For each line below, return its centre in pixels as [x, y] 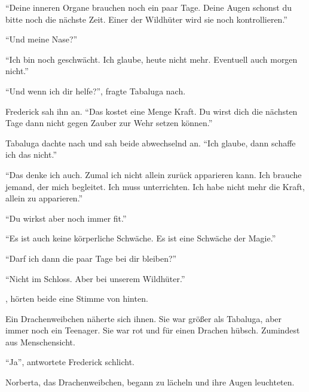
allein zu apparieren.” [44, 198]
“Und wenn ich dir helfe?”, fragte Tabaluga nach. [96, 91]
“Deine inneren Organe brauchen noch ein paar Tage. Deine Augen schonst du [149, 7]
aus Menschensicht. [40, 342]
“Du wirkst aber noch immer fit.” [66, 218]
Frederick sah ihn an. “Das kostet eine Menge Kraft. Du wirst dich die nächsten [152, 111]
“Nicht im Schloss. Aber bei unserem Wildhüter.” [95, 278]
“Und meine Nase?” [42, 39]
